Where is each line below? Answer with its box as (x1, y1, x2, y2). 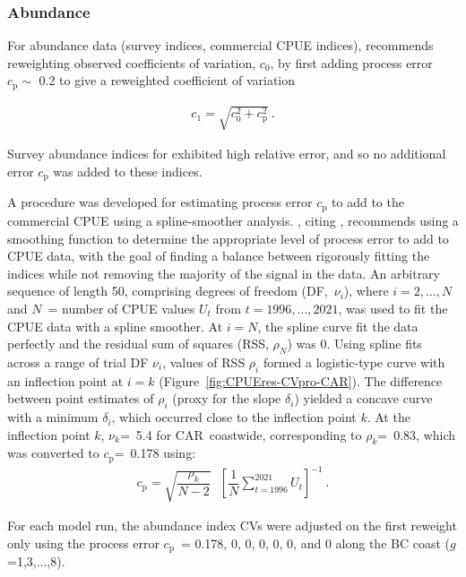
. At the (367, 408, 410, 426)
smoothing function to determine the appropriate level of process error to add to (7, 228, 449, 247)
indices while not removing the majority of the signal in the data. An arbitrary (7, 263, 440, 282)
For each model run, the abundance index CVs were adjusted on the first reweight (7, 515, 457, 534)
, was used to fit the (338, 298, 448, 317)
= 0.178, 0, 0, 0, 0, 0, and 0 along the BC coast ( (180, 533, 450, 552)
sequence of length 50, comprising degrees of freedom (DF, (7, 281, 328, 300)
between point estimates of (7, 389, 154, 408)
